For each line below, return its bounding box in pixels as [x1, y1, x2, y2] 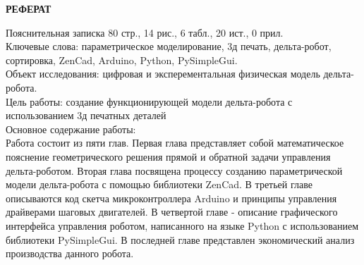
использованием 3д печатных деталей [6, 108, 166, 123]
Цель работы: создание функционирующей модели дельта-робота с [6, 94, 293, 109]
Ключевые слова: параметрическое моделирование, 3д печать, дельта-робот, [6, 39, 332, 54]
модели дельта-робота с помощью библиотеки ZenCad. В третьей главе [6, 177, 313, 192]
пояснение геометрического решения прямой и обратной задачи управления [6, 149, 331, 164]
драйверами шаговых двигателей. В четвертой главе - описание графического [6, 204, 338, 219]
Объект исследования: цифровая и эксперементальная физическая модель [6, 66, 320, 81]
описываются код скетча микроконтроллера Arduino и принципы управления [6, 190, 337, 205]
